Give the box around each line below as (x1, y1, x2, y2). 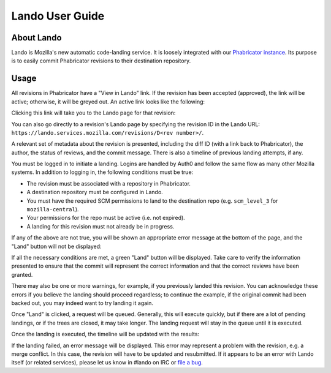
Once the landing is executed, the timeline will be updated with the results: (11, 331, 199, 338)
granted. (11, 271, 33, 278)
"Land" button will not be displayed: (11, 243, 102, 250)
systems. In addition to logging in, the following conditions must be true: (11, 168, 194, 176)
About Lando (11, 32, 62, 43)
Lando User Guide (11, 9, 105, 23)
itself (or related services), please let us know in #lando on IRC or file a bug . (11, 359, 204, 366)
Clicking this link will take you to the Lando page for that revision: (11, 109, 176, 116)
